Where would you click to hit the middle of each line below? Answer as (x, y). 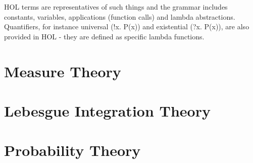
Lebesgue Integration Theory (107, 110)
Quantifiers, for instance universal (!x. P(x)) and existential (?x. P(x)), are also (127, 26)
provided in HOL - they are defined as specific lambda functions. (104, 36)
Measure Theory (63, 71)
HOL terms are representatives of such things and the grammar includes (116, 7)
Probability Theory (72, 150)
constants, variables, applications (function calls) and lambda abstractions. (120, 16)
